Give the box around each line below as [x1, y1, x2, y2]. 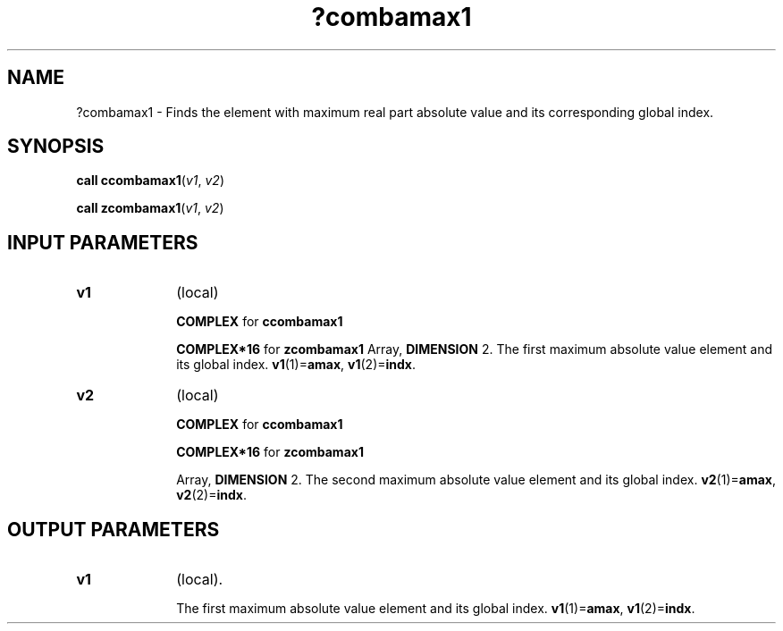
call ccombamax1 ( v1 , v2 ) [76, 172, 224, 189]
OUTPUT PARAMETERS [7, 517, 220, 541]
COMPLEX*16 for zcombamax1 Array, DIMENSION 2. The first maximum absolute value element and [176, 341, 773, 358]
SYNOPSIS [7, 135, 105, 158]
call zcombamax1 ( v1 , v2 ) [76, 200, 224, 216]
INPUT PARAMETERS [7, 231, 198, 254]
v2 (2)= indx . [176, 487, 247, 503]
